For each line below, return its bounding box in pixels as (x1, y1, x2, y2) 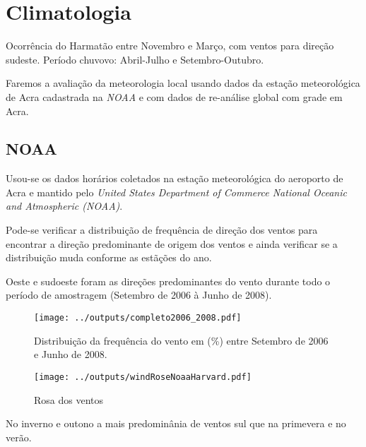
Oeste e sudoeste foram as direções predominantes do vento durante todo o (6, 273, 331, 288)
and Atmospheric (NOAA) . (6, 198, 123, 213)
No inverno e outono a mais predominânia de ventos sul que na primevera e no (6, 416, 346, 431)
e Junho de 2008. (34, 347, 107, 362)
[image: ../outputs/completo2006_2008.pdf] (34, 313, 242, 323)
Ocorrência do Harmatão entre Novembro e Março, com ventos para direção (6, 38, 334, 53)
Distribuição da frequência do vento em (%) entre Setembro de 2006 (34, 333, 329, 347)
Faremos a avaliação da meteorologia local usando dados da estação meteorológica (6, 76, 360, 90)
